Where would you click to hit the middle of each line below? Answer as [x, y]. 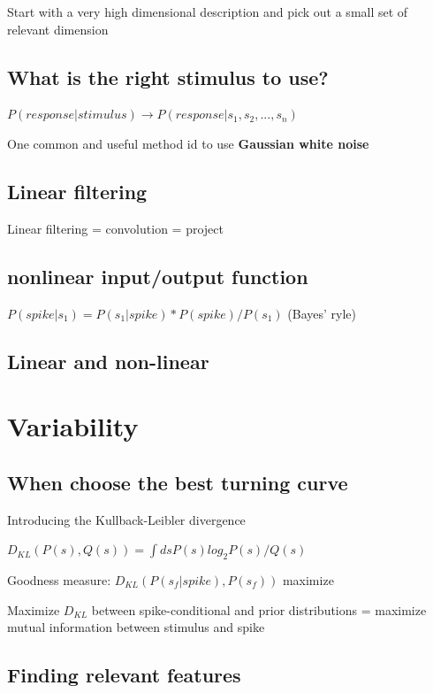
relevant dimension [58, 29]
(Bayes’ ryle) [322, 313]
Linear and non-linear [108, 361]
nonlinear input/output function [158, 276]
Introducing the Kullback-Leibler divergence [126, 519]
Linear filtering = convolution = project [115, 228]
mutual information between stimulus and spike [136, 627]
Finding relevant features [124, 675]
